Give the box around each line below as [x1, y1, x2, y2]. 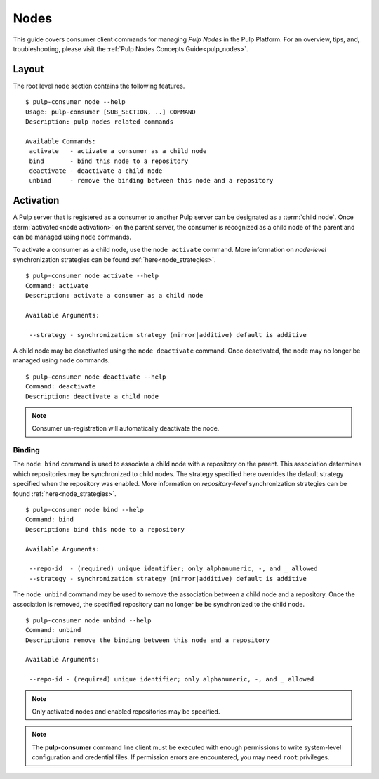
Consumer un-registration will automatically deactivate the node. [32, 424, 220, 433]
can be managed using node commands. [13, 233, 131, 242]
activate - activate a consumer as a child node [29, 148, 207, 155]
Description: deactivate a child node [25, 392, 159, 400]
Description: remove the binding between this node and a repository [25, 636, 270, 644]
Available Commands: [25, 137, 96, 145]
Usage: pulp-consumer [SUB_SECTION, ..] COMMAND [25, 107, 196, 116]
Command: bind [25, 516, 74, 523]
